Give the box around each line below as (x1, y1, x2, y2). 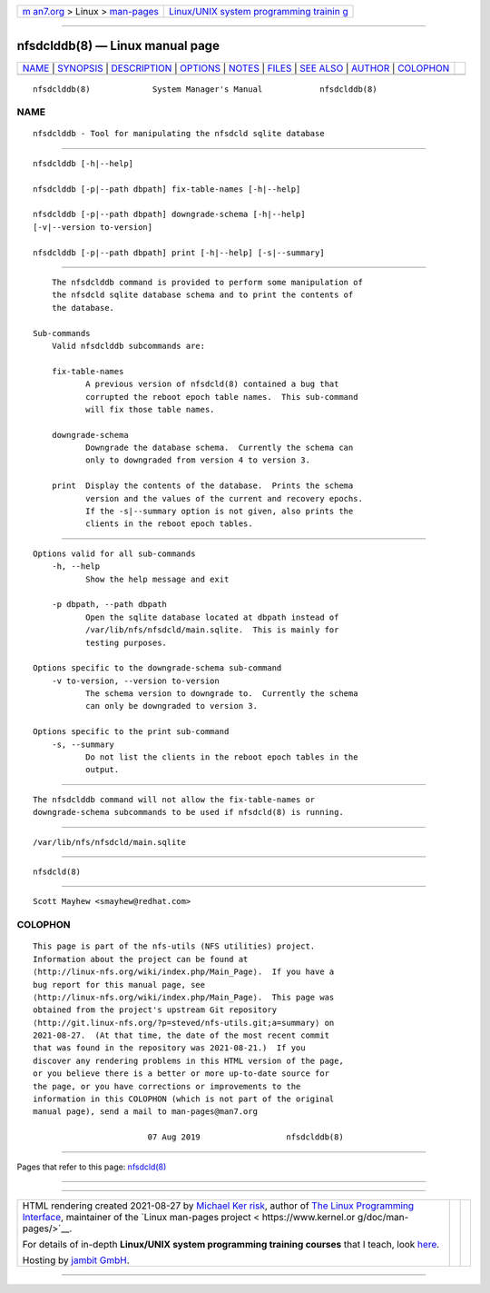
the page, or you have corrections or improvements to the (33, 1081, 301, 1091)
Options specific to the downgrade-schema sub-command (33, 663, 282, 673)
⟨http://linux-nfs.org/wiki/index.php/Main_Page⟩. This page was (33, 991, 335, 1002)
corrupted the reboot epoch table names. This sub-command (84, 392, 358, 402)
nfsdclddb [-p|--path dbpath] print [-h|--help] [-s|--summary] (33, 247, 326, 258)
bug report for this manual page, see (33, 980, 206, 990)
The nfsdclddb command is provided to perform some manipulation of (51, 277, 363, 287)
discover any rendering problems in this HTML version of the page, (33, 1055, 344, 1066)
